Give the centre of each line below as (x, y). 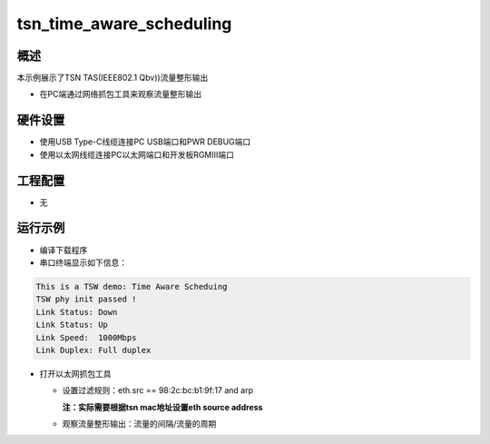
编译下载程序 (64, 250)
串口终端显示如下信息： (83, 262)
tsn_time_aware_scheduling (124, 24)
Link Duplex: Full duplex (93, 350)
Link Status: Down (77, 312)
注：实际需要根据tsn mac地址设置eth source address (162, 407)
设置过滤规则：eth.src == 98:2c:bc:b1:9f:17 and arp (158, 390)
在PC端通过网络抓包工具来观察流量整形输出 (121, 94)
